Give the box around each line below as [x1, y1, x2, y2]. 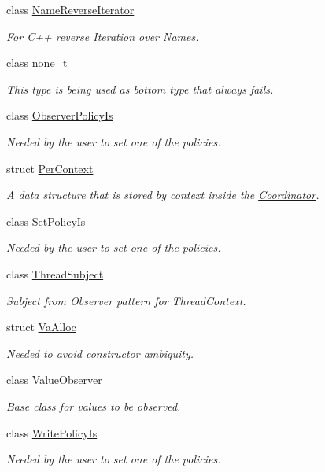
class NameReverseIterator [6, 2, 135, 17]
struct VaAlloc [6, 319, 76, 335]
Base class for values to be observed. [6, 397, 181, 414]
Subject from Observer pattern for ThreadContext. [6, 292, 246, 308]
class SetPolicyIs [6, 212, 86, 229]
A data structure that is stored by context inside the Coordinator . [6, 186, 319, 203]
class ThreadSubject [6, 265, 104, 282]
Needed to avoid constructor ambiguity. [6, 345, 194, 361]
